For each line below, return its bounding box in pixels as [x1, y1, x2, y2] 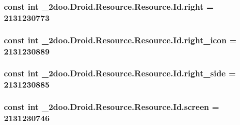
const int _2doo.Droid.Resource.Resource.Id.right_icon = [4, 34, 237, 46]
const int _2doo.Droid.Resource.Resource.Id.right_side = [4, 67, 236, 79]
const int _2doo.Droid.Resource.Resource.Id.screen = [4, 101, 219, 113]
